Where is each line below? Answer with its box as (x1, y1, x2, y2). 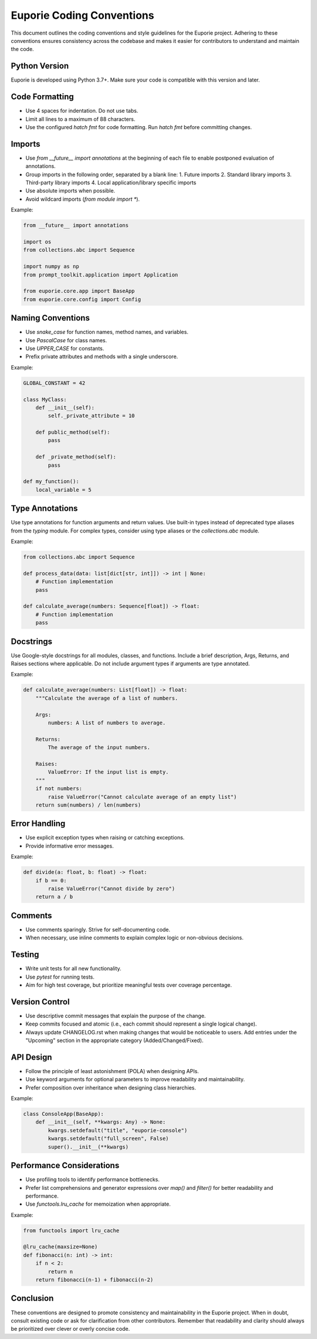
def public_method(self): (35, 429, 110, 436)
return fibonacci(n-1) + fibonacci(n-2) (35, 1277, 154, 1283)
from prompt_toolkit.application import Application (23, 271, 178, 278)
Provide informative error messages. (25, 842, 114, 849)
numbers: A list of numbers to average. (48, 720, 166, 726)
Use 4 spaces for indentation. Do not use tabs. (25, 107, 139, 114)
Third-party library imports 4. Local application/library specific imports (25, 179, 197, 186)
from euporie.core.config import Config (23, 296, 141, 302)
